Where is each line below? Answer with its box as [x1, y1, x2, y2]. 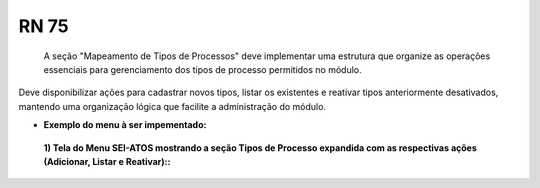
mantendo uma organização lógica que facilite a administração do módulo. [18, 100, 327, 112]
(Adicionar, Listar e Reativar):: [43, 155, 171, 167]
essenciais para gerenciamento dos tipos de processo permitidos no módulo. [43, 63, 362, 75]
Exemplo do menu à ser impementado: [43, 119, 207, 131]
